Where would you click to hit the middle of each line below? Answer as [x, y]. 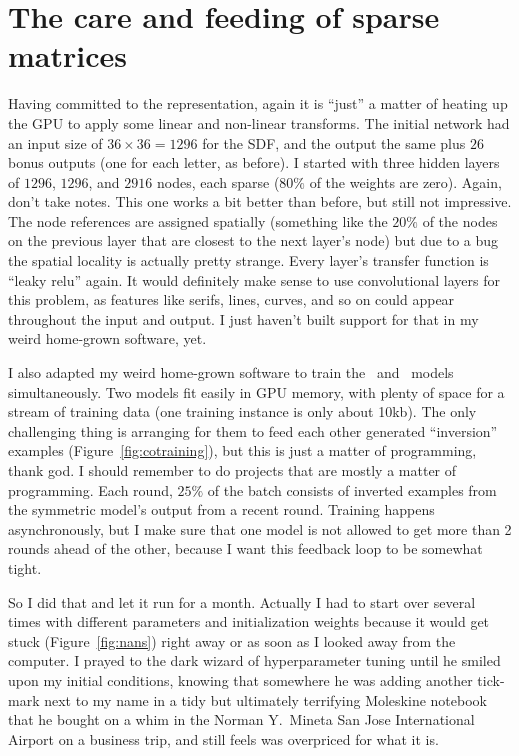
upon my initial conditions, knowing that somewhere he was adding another [240, 679]
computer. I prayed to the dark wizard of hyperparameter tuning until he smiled [254, 660]
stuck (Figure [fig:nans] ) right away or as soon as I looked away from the [232, 640]
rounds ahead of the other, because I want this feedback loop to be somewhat [245, 548]
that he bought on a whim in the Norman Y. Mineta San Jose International [241, 719]
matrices [67, 55]
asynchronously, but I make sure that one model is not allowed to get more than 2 [260, 528]
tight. [25, 567]
